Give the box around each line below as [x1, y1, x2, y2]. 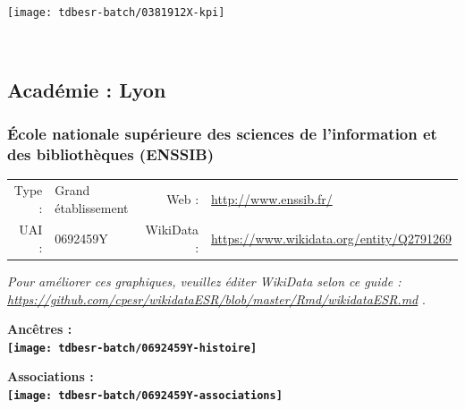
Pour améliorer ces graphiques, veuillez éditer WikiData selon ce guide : [7, 272, 402, 291]
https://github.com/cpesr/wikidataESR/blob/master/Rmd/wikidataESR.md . [7, 289, 426, 308]
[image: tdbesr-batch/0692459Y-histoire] [7, 341, 258, 354]
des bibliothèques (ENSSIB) [7, 142, 214, 165]
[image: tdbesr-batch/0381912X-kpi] [7, 6, 225, 19]
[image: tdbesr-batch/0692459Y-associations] [7, 389, 283, 403]
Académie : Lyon [7, 75, 166, 103]
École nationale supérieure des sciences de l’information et [7, 122, 437, 144]
